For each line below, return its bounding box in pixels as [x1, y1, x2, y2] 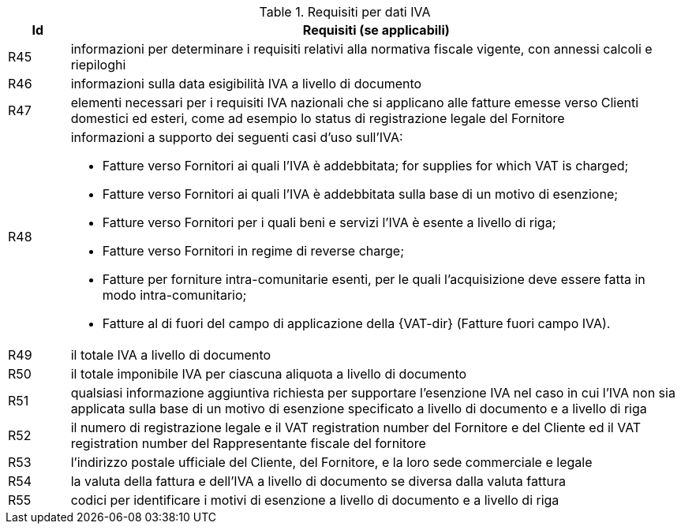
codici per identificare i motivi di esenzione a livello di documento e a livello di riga [70, 492, 559, 508]
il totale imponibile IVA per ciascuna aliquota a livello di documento [70, 366, 467, 382]
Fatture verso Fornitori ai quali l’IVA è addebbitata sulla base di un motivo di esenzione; [102, 186, 619, 202]
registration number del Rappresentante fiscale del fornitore [70, 435, 426, 451]
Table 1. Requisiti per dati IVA [259, 4, 431, 20]
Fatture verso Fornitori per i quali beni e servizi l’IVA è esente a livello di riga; [102, 215, 556, 230]
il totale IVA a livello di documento [70, 347, 271, 363]
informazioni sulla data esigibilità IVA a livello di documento [70, 76, 422, 91]
